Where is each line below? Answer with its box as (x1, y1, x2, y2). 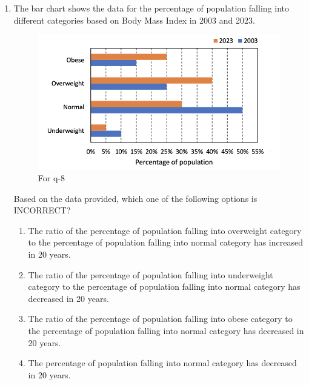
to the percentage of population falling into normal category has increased (28, 236, 303, 249)
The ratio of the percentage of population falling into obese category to (28, 312, 293, 325)
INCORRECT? (13, 204, 71, 216)
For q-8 (38, 172, 65, 184)
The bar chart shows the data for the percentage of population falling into (13, 2, 289, 14)
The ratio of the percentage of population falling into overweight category (28, 224, 302, 236)
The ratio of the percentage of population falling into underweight (28, 268, 273, 281)
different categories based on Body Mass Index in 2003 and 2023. (13, 13, 255, 26)
